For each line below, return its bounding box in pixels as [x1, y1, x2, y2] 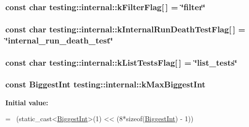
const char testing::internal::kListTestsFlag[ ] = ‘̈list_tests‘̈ [5, 56, 237, 68]
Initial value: [5, 97, 48, 107]
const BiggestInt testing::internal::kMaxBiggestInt [5, 78, 205, 90]
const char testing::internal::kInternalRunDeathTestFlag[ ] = [5, 23, 246, 35]
